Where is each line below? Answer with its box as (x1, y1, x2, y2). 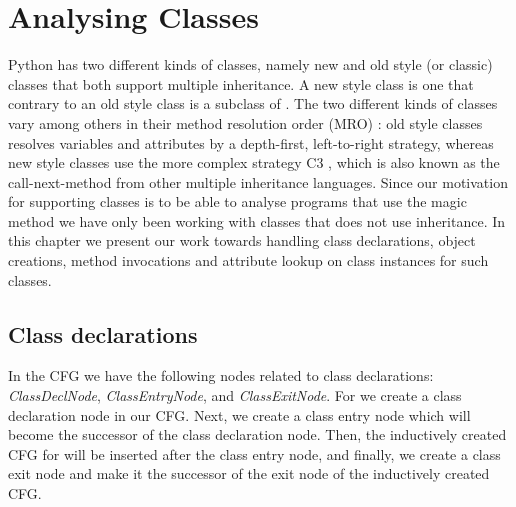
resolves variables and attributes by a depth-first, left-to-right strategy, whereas (8, 132, 494, 153)
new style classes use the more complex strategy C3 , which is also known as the (8, 152, 500, 173)
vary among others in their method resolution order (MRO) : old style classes (8, 112, 483, 133)
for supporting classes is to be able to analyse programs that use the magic (8, 191, 467, 212)
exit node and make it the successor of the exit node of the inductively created (8, 463, 490, 484)
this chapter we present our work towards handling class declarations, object (8, 230, 476, 251)
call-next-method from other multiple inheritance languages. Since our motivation (8, 171, 508, 192)
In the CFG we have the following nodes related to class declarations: (8, 365, 434, 386)
